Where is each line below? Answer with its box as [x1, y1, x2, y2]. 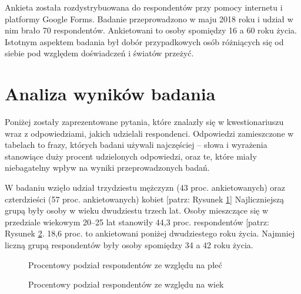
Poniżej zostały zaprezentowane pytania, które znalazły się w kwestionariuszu [5, 116, 284, 128]
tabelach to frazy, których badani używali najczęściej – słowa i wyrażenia [5, 138, 267, 151]
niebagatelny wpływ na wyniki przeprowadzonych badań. [5, 161, 210, 174]
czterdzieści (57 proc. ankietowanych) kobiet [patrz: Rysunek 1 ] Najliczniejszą [5, 192, 284, 205]
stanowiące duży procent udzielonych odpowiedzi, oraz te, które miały [5, 150, 257, 162]
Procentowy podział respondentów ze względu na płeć [28, 258, 222, 271]
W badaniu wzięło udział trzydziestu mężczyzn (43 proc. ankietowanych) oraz [5, 181, 286, 194]
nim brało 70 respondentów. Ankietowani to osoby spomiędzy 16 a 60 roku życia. [5, 24, 297, 36]
